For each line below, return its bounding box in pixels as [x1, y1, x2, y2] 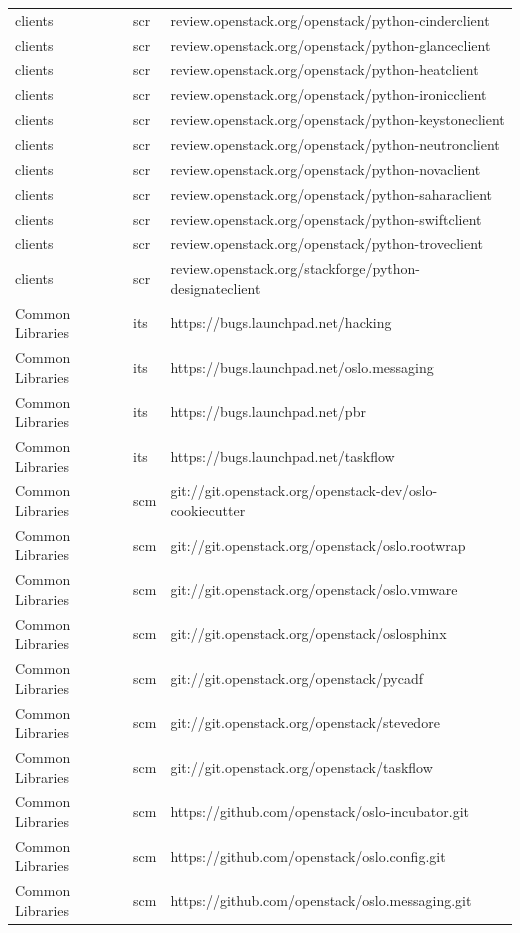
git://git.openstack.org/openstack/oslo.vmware [170, 579, 458, 600]
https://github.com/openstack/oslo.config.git [170, 845, 446, 866]
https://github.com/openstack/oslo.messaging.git [170, 890, 472, 911]
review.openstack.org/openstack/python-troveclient [170, 233, 483, 254]
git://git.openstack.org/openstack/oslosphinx [170, 623, 447, 644]
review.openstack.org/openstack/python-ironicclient [170, 84, 487, 105]
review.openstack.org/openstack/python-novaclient [170, 158, 481, 179]
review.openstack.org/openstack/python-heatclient [170, 59, 479, 80]
